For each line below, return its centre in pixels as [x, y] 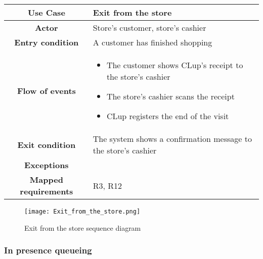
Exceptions [47, 165]
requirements [47, 191]
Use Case [46, 12]
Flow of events [46, 90]
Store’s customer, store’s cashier [149, 28]
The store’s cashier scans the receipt [170, 96]
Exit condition [47, 144]
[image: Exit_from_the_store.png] [82, 212]
